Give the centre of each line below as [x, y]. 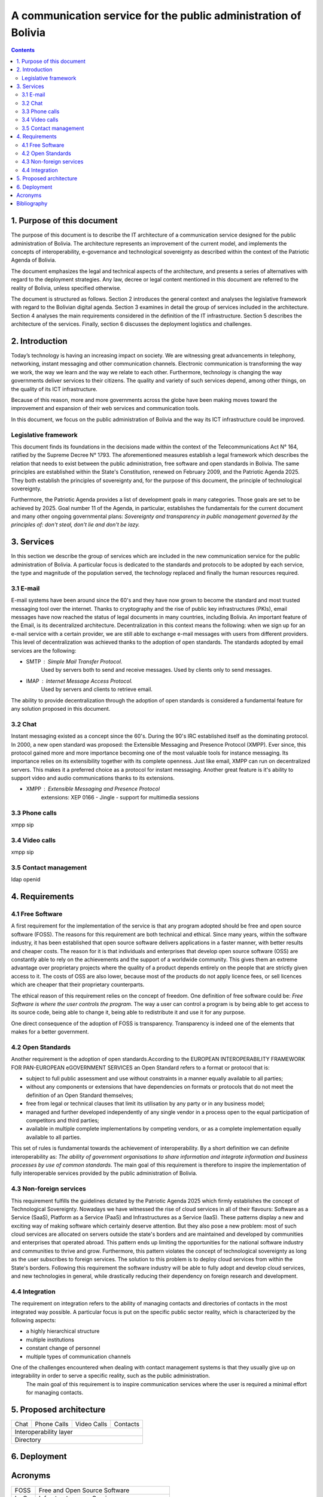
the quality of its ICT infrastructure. [54, 389]
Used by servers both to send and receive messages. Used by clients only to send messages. [156, 670]
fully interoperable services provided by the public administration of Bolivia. [104, 1173]
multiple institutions [50, 1340]
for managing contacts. [55, 1393]
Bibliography [32, 204]
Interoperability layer [44, 1432]
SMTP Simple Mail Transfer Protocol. [74, 662]
